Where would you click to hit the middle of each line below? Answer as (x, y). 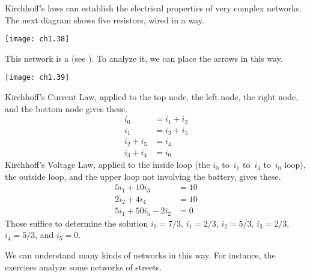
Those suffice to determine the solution (77, 223)
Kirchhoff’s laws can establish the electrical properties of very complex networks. (153, 8)
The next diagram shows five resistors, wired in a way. (105, 19)
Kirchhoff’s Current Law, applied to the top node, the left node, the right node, (152, 97)
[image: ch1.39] (37, 78)
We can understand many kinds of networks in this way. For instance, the (140, 255)
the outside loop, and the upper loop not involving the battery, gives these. (143, 176)
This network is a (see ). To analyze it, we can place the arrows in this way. (144, 58)
